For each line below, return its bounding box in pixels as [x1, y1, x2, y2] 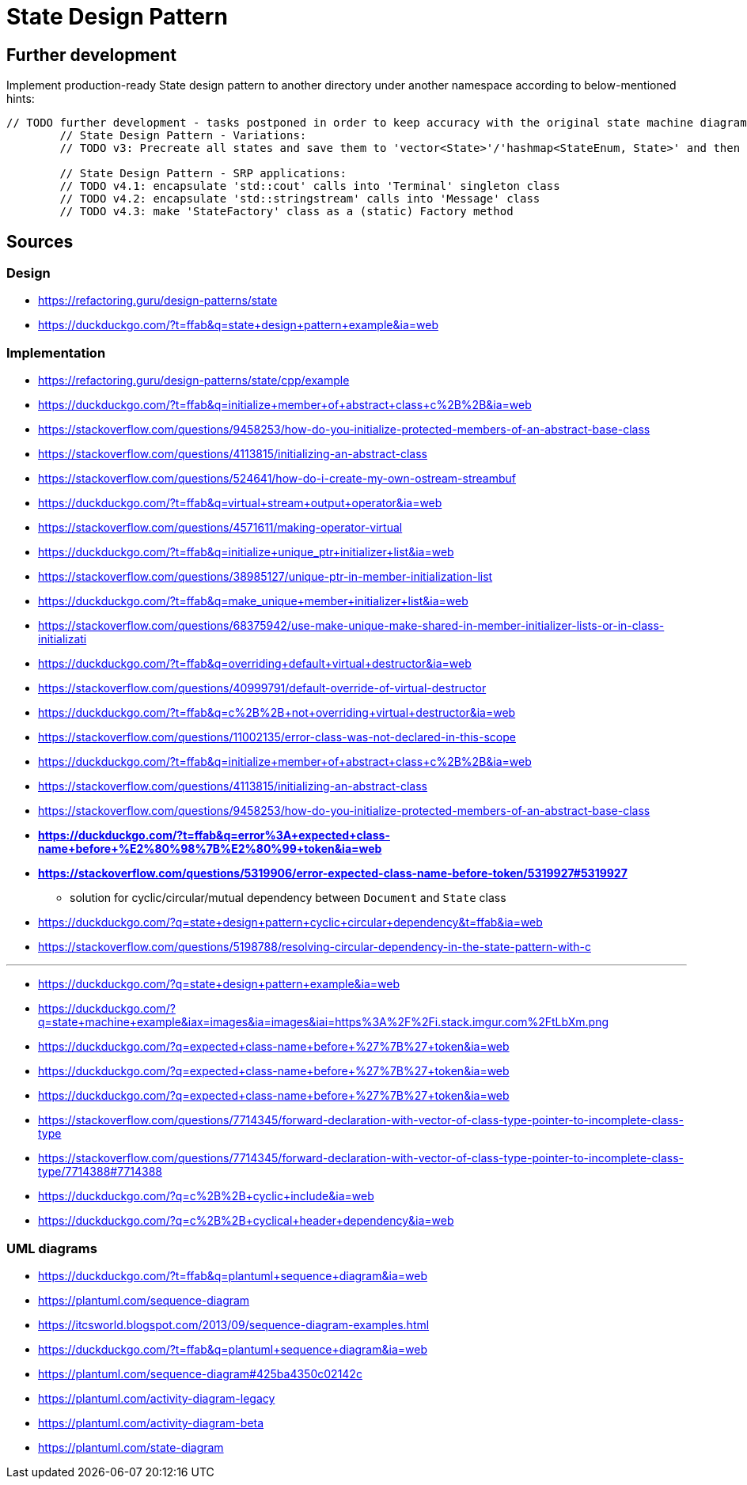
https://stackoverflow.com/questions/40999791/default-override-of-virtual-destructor [38, 681, 487, 695]
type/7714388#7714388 [38, 1165, 163, 1179]
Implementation [6, 344, 106, 361]
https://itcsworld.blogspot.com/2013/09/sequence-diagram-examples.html [38, 1317, 430, 1332]
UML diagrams [6, 1240, 97, 1256]
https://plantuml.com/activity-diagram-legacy [38, 1391, 275, 1405]
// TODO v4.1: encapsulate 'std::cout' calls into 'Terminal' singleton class [59, 180, 560, 193]
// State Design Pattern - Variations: [59, 129, 307, 142]
